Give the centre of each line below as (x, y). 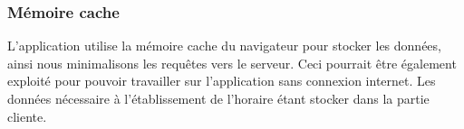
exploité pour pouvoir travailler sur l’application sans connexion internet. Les (222, 81)
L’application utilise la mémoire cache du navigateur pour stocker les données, (224, 46)
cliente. (27, 116)
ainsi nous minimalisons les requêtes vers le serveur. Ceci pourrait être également (232, 63)
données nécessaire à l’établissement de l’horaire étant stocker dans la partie (218, 98)
